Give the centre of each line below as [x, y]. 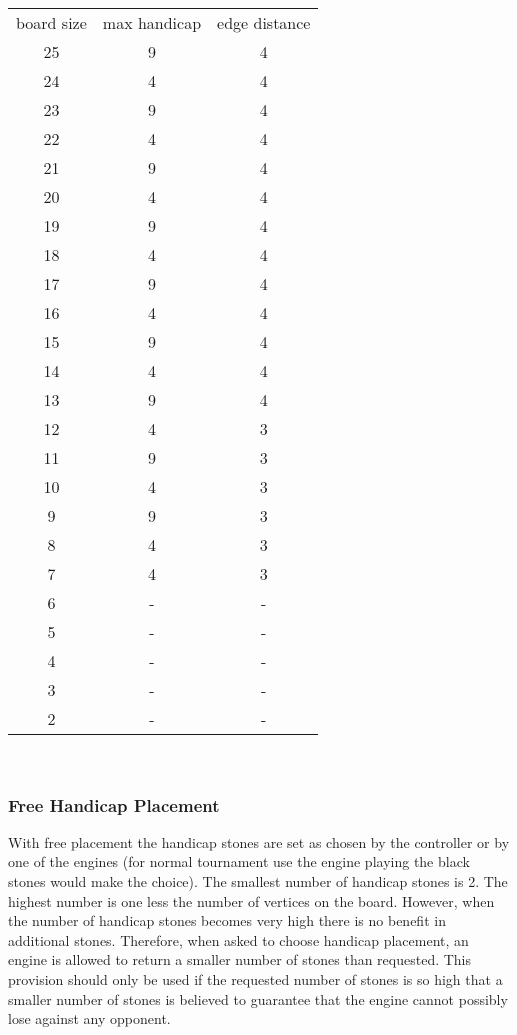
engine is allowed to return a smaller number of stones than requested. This [240, 959]
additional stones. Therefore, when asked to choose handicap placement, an [238, 939]
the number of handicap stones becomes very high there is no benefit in [227, 920]
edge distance [264, 22]
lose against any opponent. [89, 1018]
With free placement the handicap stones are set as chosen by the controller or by [259, 841]
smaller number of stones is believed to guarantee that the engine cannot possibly [258, 998]
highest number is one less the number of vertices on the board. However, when [251, 900]
